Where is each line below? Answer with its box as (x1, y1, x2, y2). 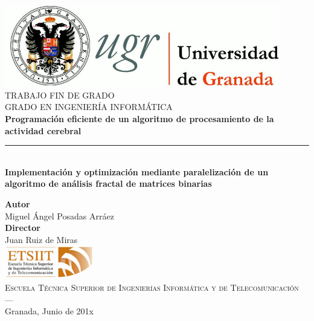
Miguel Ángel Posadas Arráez (5, 209, 114, 222)
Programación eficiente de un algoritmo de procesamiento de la (5, 112, 274, 125)
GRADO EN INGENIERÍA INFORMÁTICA (5, 100, 173, 113)
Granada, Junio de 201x (5, 305, 94, 317)
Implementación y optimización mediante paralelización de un (5, 165, 269, 178)
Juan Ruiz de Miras (5, 233, 78, 245)
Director (5, 221, 40, 234)
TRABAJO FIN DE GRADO (5, 88, 115, 101)
